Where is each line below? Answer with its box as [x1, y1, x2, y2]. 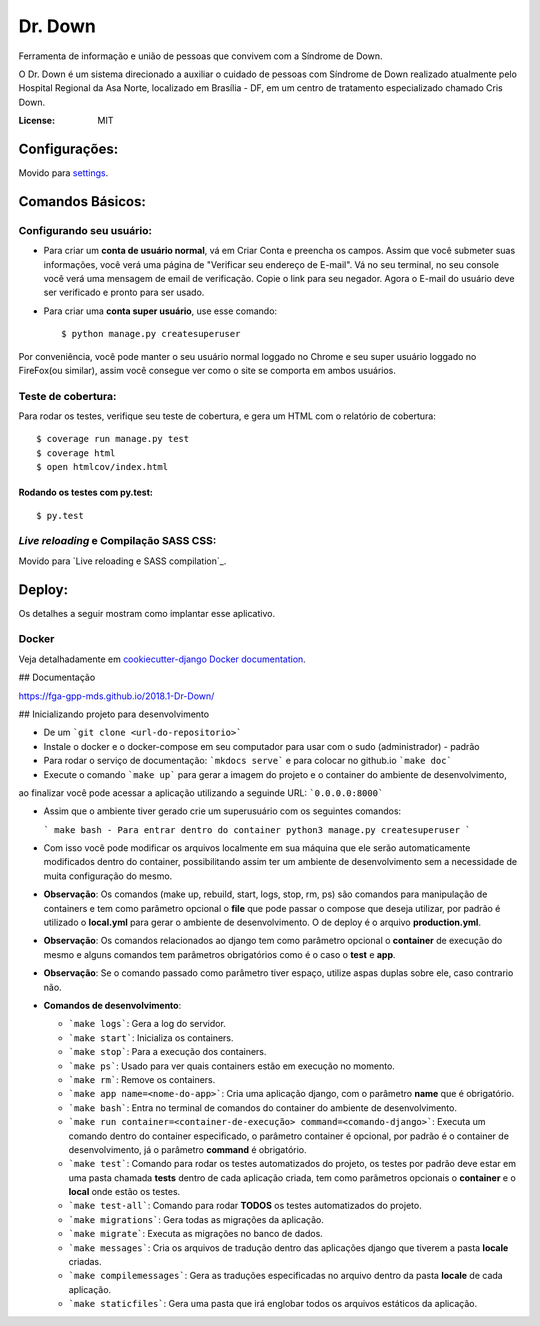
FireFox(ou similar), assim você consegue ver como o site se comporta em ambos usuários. [18, 364, 397, 376]
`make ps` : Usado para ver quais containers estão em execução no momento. [68, 1060, 395, 1072]
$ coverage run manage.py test [36, 433, 190, 445]
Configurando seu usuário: [18, 223, 152, 237]
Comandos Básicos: [18, 193, 147, 210]
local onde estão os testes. [68, 1186, 181, 1198]
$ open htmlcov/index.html [36, 461, 169, 473]
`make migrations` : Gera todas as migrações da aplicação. [68, 1213, 324, 1225]
